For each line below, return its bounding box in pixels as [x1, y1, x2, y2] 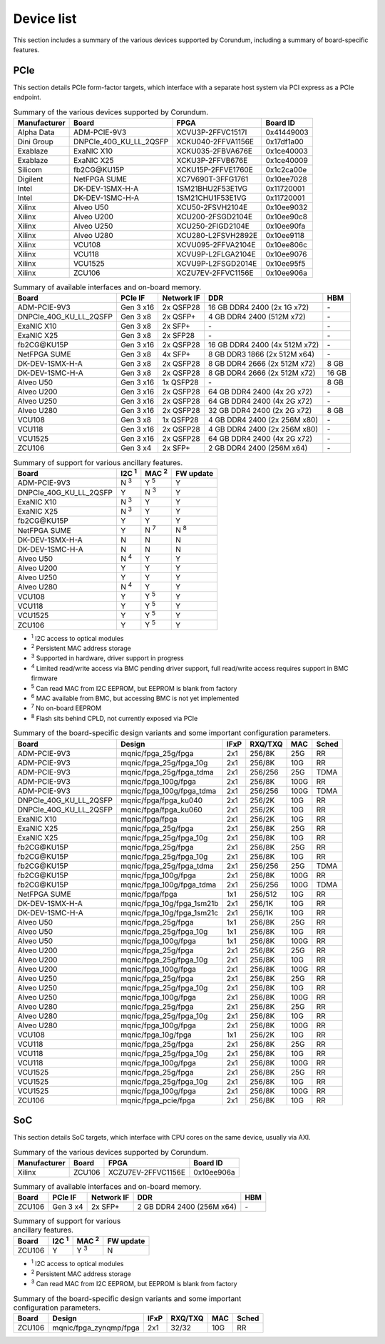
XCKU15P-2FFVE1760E [176, 165, 253, 174]
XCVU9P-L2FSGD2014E [176, 259, 257, 268]
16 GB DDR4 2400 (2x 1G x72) [207, 302, 309, 312]
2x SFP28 [162, 331, 195, 341]
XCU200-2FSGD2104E [176, 211, 253, 221]
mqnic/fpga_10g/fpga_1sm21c [120, 907, 219, 917]
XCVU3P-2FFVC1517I [176, 127, 247, 137]
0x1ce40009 [265, 156, 308, 165]
